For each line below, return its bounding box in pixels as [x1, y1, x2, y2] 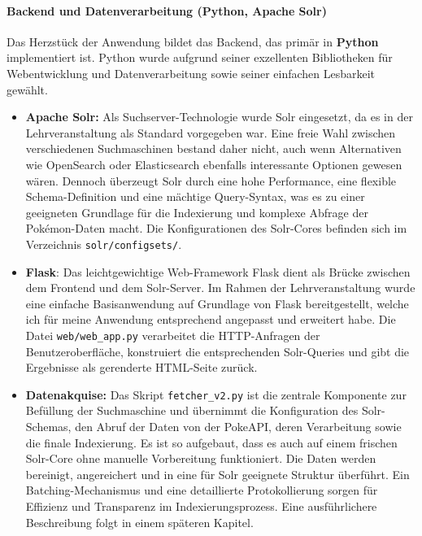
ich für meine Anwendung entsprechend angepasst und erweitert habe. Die [25, 311, 396, 328]
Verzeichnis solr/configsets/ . [25, 235, 182, 252]
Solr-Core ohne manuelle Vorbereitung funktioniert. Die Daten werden [25, 450, 376, 467]
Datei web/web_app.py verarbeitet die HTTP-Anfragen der [25, 326, 320, 343]
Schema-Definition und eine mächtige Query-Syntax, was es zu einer [25, 188, 365, 205]
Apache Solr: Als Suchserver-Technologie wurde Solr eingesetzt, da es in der [25, 108, 413, 125]
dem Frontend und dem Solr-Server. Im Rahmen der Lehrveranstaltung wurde [25, 279, 415, 296]
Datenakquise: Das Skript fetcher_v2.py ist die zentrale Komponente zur [25, 386, 407, 403]
